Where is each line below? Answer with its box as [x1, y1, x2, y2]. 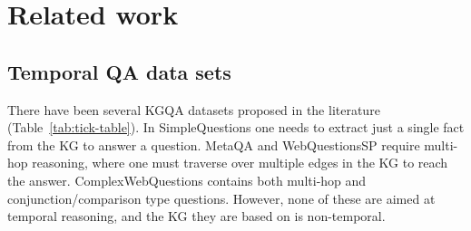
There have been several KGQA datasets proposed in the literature [7, 100, 380, 119]
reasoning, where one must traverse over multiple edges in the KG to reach [32, 153, 448, 172]
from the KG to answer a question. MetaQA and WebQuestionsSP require [7, 135, 420, 154]
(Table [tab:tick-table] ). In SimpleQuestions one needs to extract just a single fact [7, 118, 465, 137]
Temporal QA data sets [7, 57, 231, 85]
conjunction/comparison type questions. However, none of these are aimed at [7, 188, 436, 207]
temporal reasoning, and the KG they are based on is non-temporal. [7, 207, 386, 226]
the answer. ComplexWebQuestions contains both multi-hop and [7, 170, 367, 189]
